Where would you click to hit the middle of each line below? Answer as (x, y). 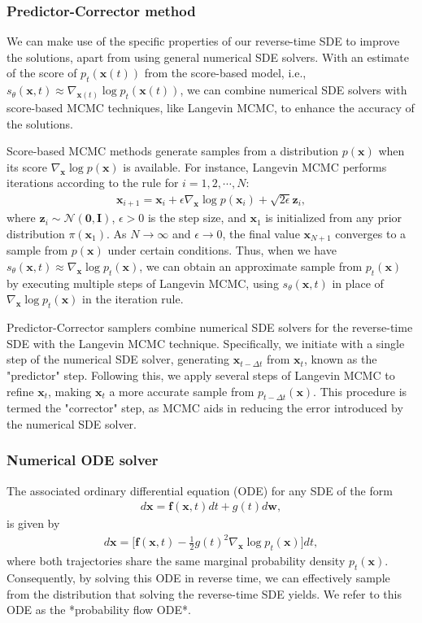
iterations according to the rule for (93, 183)
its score (27, 166)
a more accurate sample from (182, 391)
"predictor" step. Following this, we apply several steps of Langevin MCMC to (201, 375)
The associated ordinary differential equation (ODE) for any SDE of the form (200, 490)
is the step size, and (197, 218)
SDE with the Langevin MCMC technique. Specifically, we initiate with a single (206, 343)
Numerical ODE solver (83, 460)
